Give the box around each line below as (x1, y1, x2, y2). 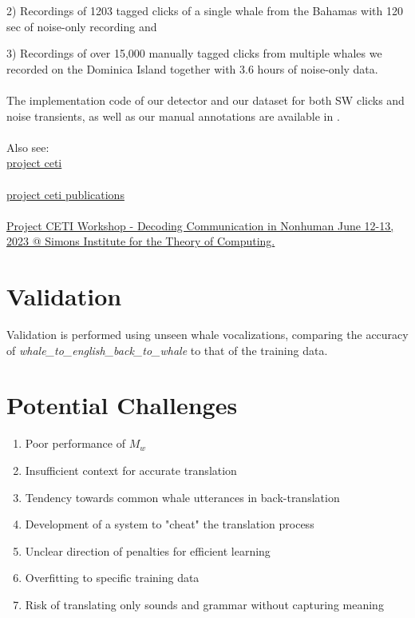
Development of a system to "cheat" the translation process (25, 516, 314, 532)
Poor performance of (25, 435, 125, 452)
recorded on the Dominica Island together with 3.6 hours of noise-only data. (6, 60, 378, 77)
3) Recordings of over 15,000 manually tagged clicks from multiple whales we (6, 45, 382, 62)
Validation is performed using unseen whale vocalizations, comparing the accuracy (6, 326, 409, 343)
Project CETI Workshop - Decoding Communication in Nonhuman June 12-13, (6, 217, 394, 233)
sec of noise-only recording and (6, 18, 157, 34)
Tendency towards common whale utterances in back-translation (25, 488, 340, 505)
